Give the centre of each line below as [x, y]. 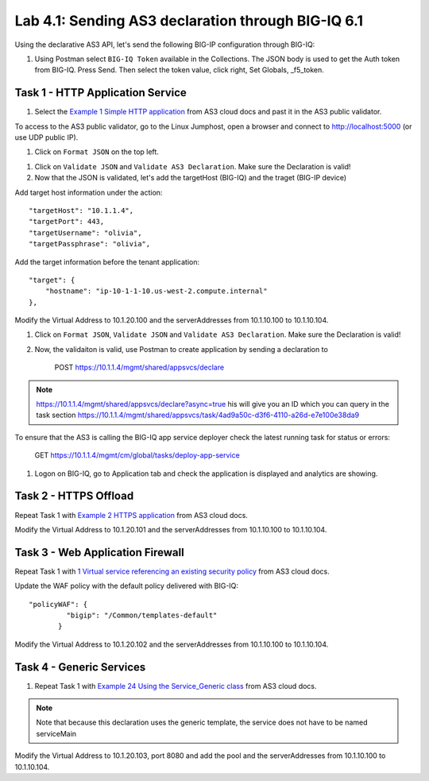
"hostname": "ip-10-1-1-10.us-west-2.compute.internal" [156, 291]
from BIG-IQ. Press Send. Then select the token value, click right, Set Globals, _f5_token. [180, 70]
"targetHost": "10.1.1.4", [81, 210]
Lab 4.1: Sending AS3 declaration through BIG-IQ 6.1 [189, 21]
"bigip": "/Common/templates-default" [142, 615]
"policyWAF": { [58, 604]
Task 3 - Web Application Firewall [99, 552]
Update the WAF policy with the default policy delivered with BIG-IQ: [126, 586]
